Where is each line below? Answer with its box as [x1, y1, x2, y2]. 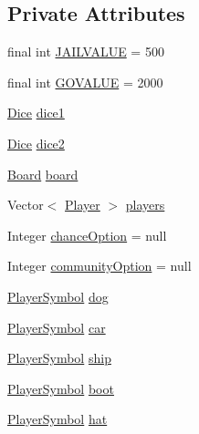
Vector [7, 195, 44, 214]
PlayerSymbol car [7, 317, 106, 336]
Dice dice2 [7, 133, 65, 152]
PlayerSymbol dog [7, 286, 109, 305]
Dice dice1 [7, 103, 65, 122]
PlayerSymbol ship [7, 348, 111, 367]
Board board [7, 164, 79, 183]
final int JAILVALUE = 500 [7, 42, 164, 61]
